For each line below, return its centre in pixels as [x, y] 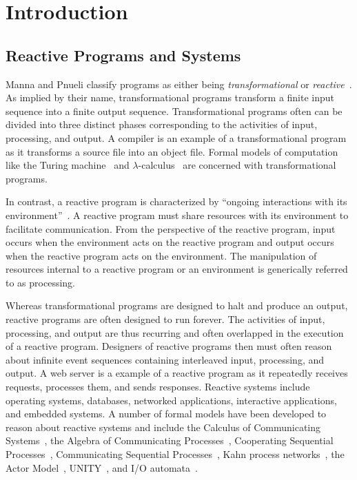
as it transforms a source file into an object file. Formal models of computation [172, 151]
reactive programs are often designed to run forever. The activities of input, [165, 319]
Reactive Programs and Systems [123, 55]
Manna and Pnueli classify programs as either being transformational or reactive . [179, 84]
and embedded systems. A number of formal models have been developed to [166, 414]
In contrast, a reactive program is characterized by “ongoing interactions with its [176, 201]
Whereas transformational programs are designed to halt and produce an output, [177, 305]
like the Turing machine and [68, 165]
